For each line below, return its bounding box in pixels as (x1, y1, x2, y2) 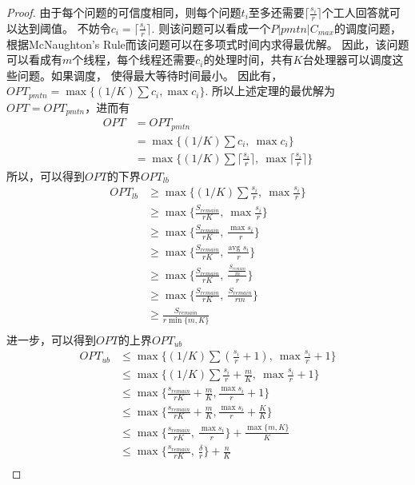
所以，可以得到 (6, 167, 85, 184)
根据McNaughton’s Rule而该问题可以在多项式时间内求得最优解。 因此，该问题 (6, 35, 409, 52)
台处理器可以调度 (302, 51, 393, 68)
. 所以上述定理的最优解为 (205, 82, 335, 99)
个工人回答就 (321, 4, 389, 20)
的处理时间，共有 (203, 51, 293, 68)
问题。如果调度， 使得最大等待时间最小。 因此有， (17, 66, 283, 83)
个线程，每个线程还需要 (72, 51, 196, 68)
